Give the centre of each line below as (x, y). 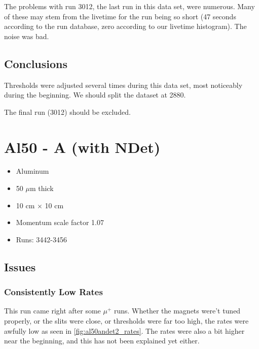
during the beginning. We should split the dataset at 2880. (95, 95)
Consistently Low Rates (53, 292)
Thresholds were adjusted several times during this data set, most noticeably (123, 85)
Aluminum (32, 171)
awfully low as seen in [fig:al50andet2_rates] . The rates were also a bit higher (124, 330)
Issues (20, 266)
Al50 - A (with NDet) (82, 147)
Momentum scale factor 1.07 (60, 222)
